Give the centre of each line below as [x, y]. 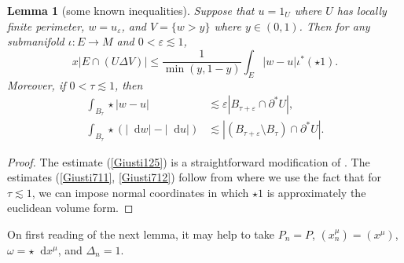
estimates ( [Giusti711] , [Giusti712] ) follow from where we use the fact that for [194, 177]
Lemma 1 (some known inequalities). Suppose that [131, 10]
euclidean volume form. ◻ [70, 208]
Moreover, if [37, 84]
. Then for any [334, 26]
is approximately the [316, 192]
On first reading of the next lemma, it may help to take [141, 234]
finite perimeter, [46, 26]
